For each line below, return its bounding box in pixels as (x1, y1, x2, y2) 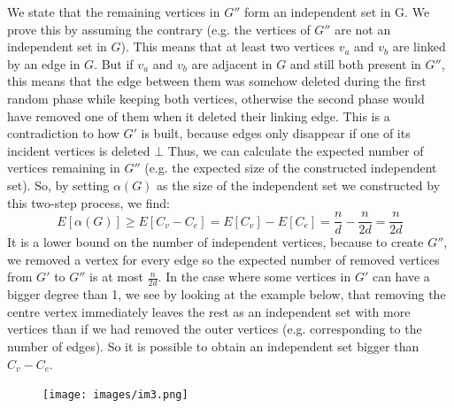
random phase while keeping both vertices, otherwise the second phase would (7, 89, 425, 107)
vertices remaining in (7, 158, 120, 177)
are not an (335, 19, 391, 38)
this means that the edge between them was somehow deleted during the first (7, 72, 427, 90)
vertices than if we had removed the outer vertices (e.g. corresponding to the (7, 319, 422, 338)
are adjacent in (191, 54, 273, 73)
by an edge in (7, 54, 81, 73)
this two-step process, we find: (7, 193, 170, 212)
